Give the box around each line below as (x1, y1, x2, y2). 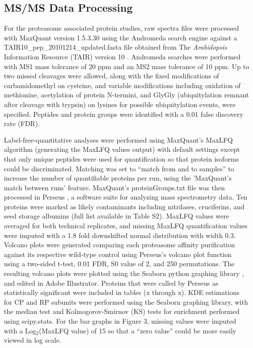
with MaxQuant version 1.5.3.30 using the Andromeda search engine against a (4, 32, 237, 42)
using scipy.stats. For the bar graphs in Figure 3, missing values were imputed (4, 316, 236, 326)
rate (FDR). (4, 118, 40, 128)
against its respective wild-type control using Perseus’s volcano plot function (4, 249, 232, 259)
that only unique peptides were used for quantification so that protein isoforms (4, 153, 239, 164)
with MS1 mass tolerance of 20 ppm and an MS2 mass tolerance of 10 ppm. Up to (4, 61, 249, 71)
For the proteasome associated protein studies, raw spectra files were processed (4, 23, 239, 33)
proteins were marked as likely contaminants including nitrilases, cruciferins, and (4, 201, 245, 211)
